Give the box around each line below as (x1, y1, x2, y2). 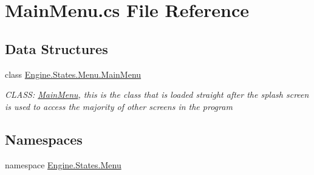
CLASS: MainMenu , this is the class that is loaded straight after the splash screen (5, 88, 309, 101)
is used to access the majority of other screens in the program (5, 100, 233, 112)
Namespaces (5, 129, 83, 148)
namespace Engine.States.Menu (5, 158, 121, 171)
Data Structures (5, 39, 108, 58)
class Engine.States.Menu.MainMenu (5, 67, 142, 80)
